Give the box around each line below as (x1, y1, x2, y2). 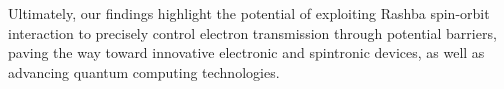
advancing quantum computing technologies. (8, 61, 280, 82)
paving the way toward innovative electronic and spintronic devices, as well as (8, 42, 485, 63)
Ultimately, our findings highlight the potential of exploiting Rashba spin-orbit (8, 3, 490, 23)
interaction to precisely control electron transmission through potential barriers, (8, 22, 497, 43)
